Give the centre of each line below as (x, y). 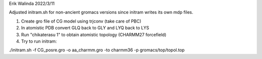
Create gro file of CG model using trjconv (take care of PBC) (81, 21)
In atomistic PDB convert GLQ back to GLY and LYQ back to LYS (85, 28)
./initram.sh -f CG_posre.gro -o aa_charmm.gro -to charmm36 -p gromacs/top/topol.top (97, 50)
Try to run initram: (39, 41)
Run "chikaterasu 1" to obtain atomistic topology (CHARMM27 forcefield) (94, 35)
